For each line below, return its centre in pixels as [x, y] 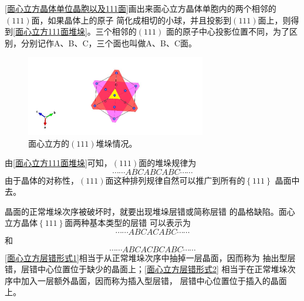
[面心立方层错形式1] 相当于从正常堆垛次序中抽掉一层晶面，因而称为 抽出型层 [150, 257]
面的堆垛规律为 [168, 163]
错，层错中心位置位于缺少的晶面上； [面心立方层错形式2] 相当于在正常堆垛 [146, 269]
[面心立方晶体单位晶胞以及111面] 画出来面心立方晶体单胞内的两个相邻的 [141, 8]
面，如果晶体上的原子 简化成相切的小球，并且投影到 [131, 20]
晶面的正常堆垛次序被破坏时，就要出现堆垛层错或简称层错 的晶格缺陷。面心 [150, 211]
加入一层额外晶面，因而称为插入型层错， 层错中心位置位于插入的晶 [150, 280]
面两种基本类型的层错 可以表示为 [128, 223]
